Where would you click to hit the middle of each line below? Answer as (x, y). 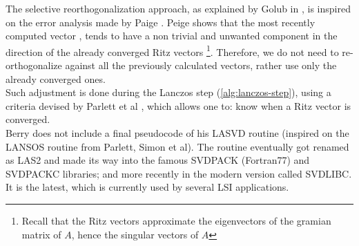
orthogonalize (34, 65)
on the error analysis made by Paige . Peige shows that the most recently (161, 22)
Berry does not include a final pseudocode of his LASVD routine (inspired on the (177, 133)
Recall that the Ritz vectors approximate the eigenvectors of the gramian (176, 220)
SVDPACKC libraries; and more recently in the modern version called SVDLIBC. (179, 173)
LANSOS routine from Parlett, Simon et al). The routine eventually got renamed (177, 146)
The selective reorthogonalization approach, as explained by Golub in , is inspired (178, 8)
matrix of (41, 234)
